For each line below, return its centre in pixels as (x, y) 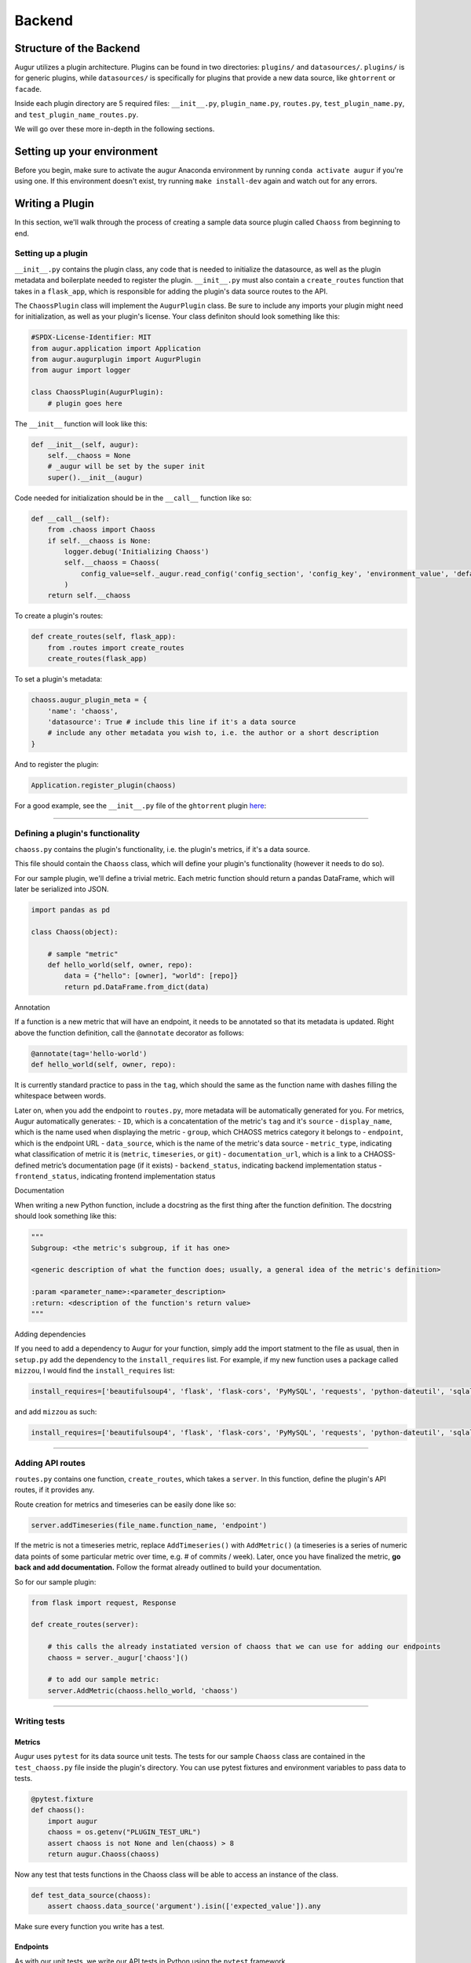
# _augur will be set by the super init (126, 466)
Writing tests (40, 1721)
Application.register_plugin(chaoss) (104, 785)
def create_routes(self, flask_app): (104, 637)
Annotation (32, 1007)
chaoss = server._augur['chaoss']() (118, 1658)
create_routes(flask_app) (97, 659)
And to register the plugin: (57, 764)
